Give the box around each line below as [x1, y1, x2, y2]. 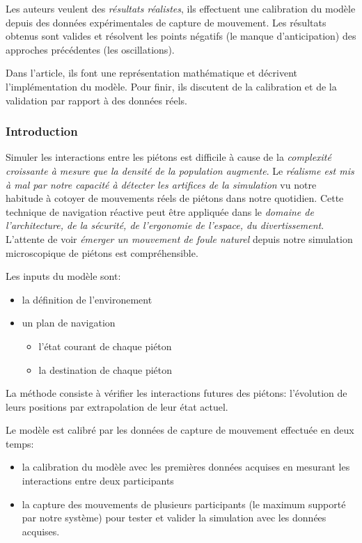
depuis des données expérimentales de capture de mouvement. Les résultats [6, 15, 326, 29]
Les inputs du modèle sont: [6, 269, 121, 283]
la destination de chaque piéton [38, 362, 173, 377]
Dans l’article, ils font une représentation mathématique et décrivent [6, 65, 298, 80]
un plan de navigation [22, 315, 116, 330]
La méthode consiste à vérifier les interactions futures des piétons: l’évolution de [6, 386, 347, 400]
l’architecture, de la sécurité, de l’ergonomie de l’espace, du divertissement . [6, 218, 324, 233]
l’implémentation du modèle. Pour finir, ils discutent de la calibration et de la [6, 79, 337, 93]
